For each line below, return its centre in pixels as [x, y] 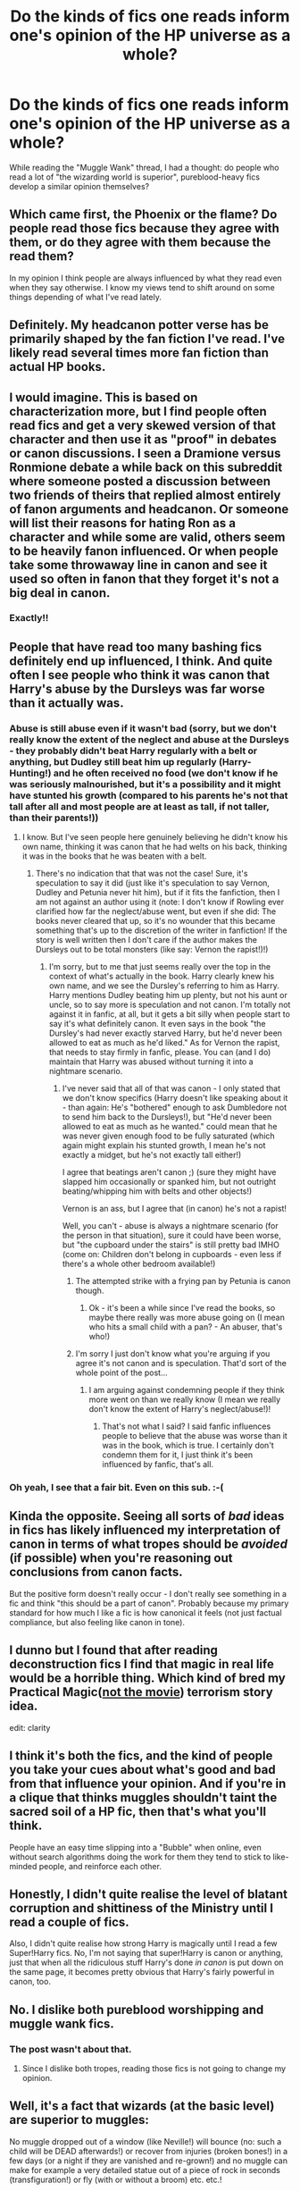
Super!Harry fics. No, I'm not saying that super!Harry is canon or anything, [146, 1953]
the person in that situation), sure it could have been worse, [171, 1236]
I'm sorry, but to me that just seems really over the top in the [160, 967]
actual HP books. [58, 367]
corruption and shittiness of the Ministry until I [142, 1908]
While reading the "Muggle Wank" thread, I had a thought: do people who [144, 167]
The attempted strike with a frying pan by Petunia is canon [183, 1281]
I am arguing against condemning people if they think [187, 1390]
